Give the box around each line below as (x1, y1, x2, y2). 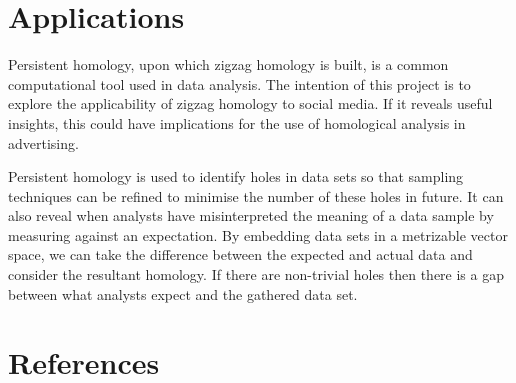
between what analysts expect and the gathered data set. (8, 283, 358, 304)
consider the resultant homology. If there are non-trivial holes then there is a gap (8, 264, 504, 285)
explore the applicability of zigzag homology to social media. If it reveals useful (8, 93, 493, 114)
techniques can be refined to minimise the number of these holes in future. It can (8, 185, 504, 206)
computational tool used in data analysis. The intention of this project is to (8, 73, 471, 94)
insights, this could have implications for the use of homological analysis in (8, 112, 466, 133)
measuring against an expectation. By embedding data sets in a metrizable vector (8, 224, 508, 245)
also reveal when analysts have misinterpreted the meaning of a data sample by (8, 205, 494, 226)
